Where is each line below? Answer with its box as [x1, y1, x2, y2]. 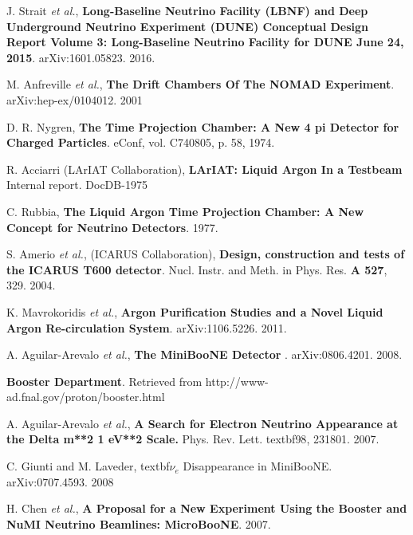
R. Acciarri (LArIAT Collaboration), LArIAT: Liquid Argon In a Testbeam [6, 160, 403, 177]
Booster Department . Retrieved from [6, 372, 203, 389]
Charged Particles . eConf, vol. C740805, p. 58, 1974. [6, 134, 275, 151]
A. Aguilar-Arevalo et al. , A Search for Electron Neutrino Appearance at [6, 415, 399, 431]
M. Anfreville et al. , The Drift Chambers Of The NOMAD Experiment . [6, 76, 395, 92]
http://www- [205, 372, 269, 389]
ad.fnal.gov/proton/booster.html [6, 388, 165, 405]
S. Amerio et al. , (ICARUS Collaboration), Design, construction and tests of [6, 246, 405, 262]
